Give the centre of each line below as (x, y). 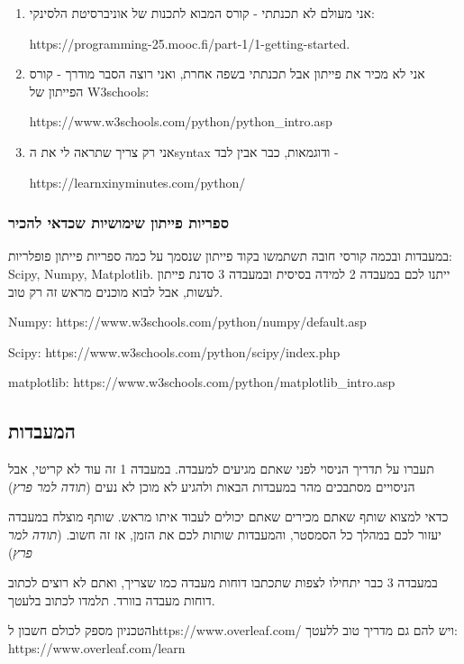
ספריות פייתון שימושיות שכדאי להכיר (118, 222)
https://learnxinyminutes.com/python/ (137, 182)
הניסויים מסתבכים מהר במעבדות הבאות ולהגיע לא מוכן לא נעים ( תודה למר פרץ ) (212, 486)
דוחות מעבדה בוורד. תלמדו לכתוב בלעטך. (112, 599)
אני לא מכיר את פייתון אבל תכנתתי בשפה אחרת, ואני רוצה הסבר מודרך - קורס (227, 74)
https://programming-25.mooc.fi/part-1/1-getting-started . (190, 43)
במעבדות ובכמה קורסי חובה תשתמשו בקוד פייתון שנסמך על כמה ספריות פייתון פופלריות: (230, 256)
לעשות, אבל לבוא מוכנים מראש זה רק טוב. (116, 291)
